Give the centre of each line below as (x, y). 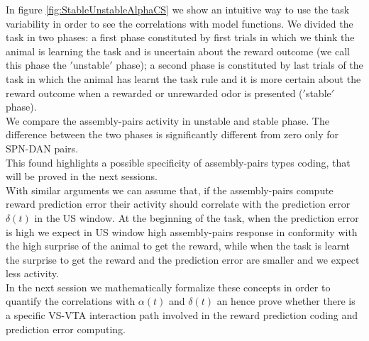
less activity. (32, 273)
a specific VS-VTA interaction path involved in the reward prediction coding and (182, 315)
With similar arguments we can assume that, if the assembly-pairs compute (170, 190)
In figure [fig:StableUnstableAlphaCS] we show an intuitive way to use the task (178, 9)
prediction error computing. (66, 329)
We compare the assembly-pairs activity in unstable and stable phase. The (167, 120)
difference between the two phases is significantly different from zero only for (172, 134)
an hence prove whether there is (286, 301)
